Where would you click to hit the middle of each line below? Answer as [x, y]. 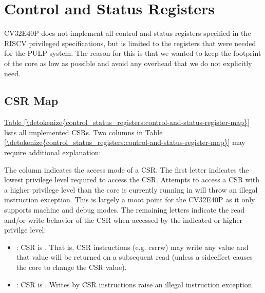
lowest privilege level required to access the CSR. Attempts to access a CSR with [132, 180]
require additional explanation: [53, 152]
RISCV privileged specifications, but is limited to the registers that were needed [130, 43]
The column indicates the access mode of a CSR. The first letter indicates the [127, 169]
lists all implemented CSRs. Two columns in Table [83, 132]
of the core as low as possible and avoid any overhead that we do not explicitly [128, 63]
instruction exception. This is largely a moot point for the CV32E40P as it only [130, 200]
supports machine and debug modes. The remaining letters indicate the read [125, 210]
